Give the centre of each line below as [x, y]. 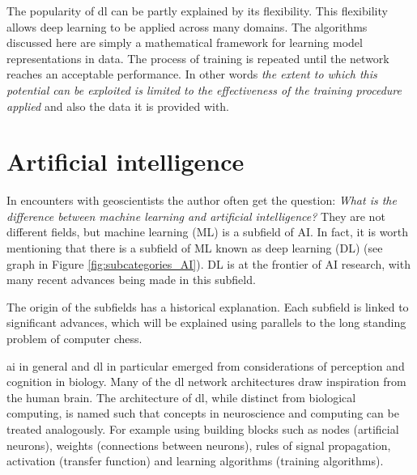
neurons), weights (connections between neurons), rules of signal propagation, [199, 445]
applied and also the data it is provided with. [118, 106]
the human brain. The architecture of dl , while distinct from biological [181, 397]
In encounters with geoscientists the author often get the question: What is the [202, 200]
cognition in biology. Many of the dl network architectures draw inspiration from [206, 382]
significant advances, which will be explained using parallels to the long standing [206, 322]
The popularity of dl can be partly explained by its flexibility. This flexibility [197, 11]
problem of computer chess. [74, 339]
